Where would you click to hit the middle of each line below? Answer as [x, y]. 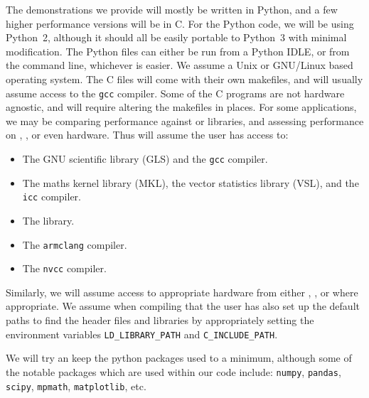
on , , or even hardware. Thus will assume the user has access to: [147, 135]
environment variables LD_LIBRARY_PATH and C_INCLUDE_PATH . [142, 334]
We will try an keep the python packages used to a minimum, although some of [179, 358]
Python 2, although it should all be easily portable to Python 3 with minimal [176, 37]
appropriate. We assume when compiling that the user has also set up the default [183, 306]
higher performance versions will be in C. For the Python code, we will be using [180, 23]
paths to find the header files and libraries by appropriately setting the [160, 320]
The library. [48, 220]
